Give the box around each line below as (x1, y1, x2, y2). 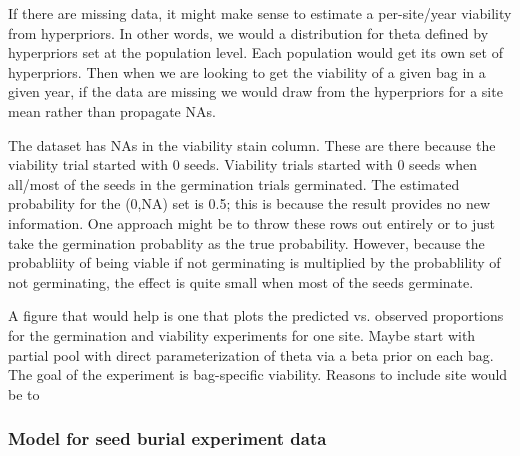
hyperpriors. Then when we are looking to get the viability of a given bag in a (8, 61, 486, 82)
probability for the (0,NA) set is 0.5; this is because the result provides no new (8, 193, 491, 214)
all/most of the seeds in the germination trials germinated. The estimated (8, 173, 460, 194)
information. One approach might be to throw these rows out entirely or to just (8, 212, 495, 233)
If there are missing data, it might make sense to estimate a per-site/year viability (8, 3, 512, 23)
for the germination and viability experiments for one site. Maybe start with (8, 324, 476, 345)
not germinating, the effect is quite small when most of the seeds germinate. (8, 271, 474, 292)
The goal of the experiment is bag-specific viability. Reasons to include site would (8, 364, 508, 385)
